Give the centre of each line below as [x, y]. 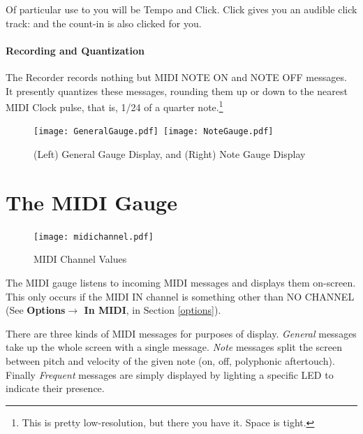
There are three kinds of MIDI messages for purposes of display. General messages [181, 333]
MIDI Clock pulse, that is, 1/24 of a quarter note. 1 [114, 106]
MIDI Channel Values [80, 259]
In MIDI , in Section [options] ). [153, 310]
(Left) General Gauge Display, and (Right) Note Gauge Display [170, 154]
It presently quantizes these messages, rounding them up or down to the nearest [177, 91]
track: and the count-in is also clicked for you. [104, 23]
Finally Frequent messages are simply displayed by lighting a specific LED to [170, 374]
